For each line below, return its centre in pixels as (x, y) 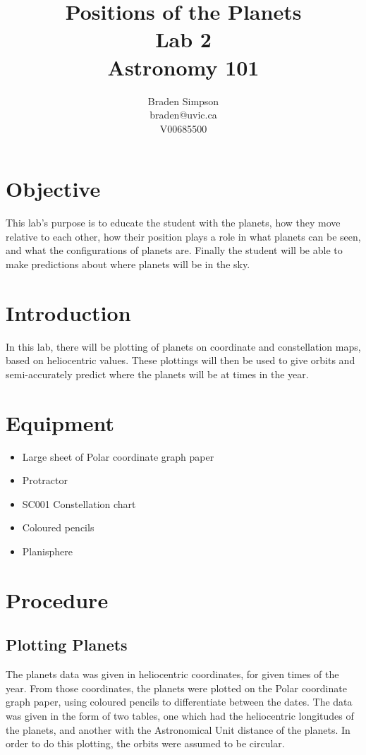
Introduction (68, 312)
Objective (53, 189)
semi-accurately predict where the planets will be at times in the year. (157, 374)
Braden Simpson (183, 101)
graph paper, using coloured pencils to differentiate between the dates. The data (179, 702)
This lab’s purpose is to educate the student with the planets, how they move (173, 223)
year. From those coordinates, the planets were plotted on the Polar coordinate (176, 688)
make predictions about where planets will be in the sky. (128, 264)
